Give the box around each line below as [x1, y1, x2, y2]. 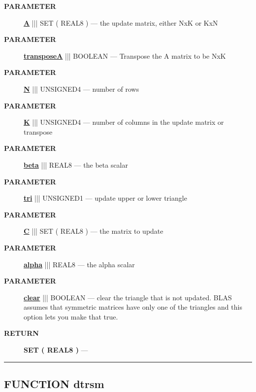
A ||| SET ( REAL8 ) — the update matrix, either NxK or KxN [24, 17, 218, 28]
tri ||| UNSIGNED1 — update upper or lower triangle [24, 193, 187, 203]
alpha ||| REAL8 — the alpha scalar [24, 259, 135, 269]
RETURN [4, 328, 39, 338]
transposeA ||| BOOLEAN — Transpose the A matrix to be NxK [24, 50, 226, 61]
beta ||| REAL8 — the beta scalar [24, 159, 128, 170]
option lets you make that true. [24, 311, 118, 321]
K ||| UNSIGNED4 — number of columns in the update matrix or [24, 117, 224, 127]
